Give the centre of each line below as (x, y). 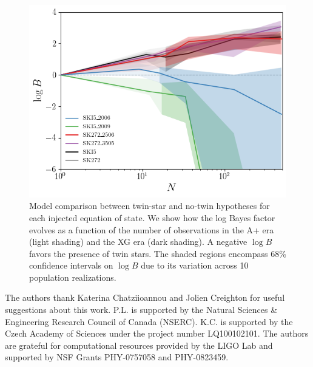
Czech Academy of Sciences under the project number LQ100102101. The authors (157, 333)
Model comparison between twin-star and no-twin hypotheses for (150, 206)
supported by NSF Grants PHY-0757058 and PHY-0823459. (117, 357)
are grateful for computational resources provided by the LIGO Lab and (139, 345)
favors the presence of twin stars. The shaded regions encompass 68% (158, 253)
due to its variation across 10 (195, 265)
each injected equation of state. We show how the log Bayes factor (152, 217)
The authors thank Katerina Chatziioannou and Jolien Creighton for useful (145, 297)
